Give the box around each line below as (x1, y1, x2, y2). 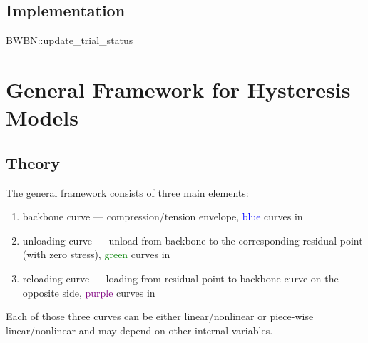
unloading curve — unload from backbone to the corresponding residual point (22, 232, 363, 247)
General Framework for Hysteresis (6, 74, 351, 103)
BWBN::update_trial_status (6, 33, 133, 48)
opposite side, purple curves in (22, 285, 155, 300)
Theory (6, 151, 61, 173)
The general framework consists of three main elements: (6, 185, 249, 200)
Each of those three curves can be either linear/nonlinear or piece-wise (6, 309, 314, 324)
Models (6, 103, 78, 132)
